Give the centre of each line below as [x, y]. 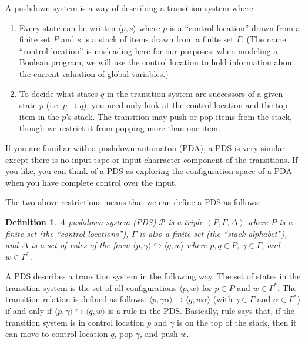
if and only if [29, 311]
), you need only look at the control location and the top [185, 105]
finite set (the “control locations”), [67, 233]
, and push [159, 334]
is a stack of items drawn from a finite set [159, 39]
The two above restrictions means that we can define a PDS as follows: [133, 202]
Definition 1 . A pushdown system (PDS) [81, 221]
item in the [39, 116]
